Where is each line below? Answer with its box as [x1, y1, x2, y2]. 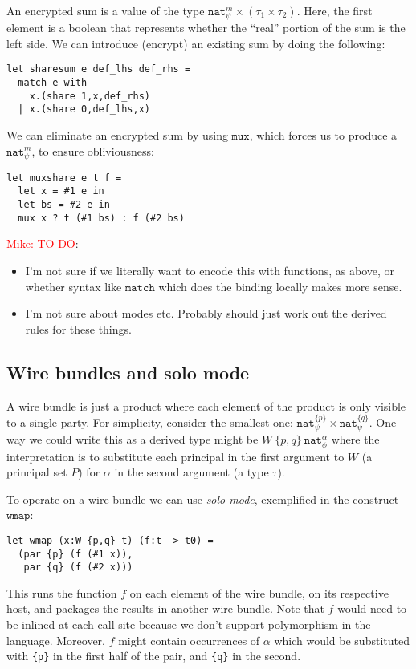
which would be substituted [274, 631, 410, 648]
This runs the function [6, 584, 117, 601]
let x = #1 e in [18, 185, 104, 197]
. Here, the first [296, 2, 373, 18]
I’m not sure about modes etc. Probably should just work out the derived [25, 305, 387, 322]
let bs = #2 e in [18, 199, 110, 211]
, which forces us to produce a [249, 126, 398, 143]
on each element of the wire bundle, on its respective [129, 584, 389, 601]
